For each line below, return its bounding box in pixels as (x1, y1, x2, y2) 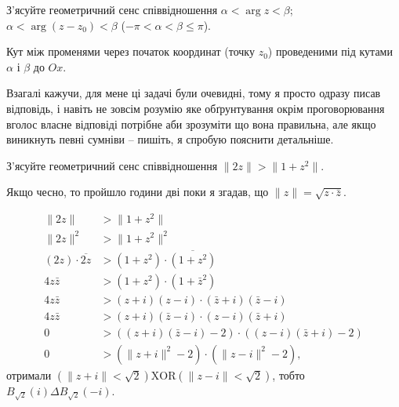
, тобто (272, 366, 305, 383)
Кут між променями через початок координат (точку (6, 43, 255, 60)
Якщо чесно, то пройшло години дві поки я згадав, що (6, 184, 269, 200)
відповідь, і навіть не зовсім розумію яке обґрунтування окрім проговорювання (6, 100, 385, 116)
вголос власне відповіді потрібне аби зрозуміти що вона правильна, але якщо (6, 115, 376, 132)
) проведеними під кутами (267, 43, 393, 60)
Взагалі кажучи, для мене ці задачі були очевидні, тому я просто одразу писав (6, 85, 381, 101)
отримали (6, 366, 52, 383)
